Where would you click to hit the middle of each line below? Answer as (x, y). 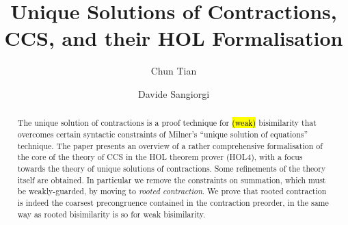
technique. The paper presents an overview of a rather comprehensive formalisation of (170, 145)
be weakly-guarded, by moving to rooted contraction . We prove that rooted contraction (172, 191)
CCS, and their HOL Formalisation (174, 38)
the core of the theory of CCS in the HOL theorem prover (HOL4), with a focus (160, 157)
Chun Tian (174, 71)
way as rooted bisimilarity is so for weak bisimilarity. (111, 214)
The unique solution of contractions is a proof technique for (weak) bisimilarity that (167, 123)
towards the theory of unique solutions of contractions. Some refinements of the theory (172, 168)
